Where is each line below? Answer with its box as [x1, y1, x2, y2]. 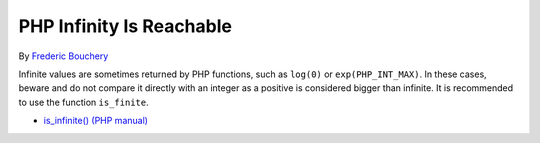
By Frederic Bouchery [18, 50, 109, 62]
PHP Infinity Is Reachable [18, 15, 232, 37]
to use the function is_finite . [18, 96, 149, 108]
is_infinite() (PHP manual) [43, 115, 149, 127]
